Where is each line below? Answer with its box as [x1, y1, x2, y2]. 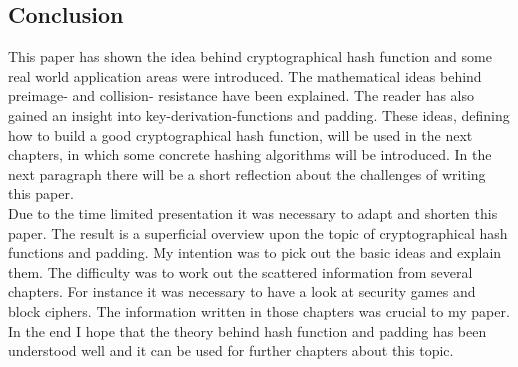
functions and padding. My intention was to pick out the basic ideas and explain [8, 242, 502, 263]
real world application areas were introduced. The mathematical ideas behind [8, 65, 482, 86]
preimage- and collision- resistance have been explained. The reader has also [8, 85, 475, 106]
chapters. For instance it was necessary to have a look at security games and [8, 281, 476, 302]
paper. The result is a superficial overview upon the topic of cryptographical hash [8, 222, 508, 243]
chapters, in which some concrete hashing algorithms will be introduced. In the [8, 144, 492, 165]
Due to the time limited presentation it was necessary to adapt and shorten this [8, 202, 498, 223]
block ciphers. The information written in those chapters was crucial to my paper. [8, 300, 510, 321]
